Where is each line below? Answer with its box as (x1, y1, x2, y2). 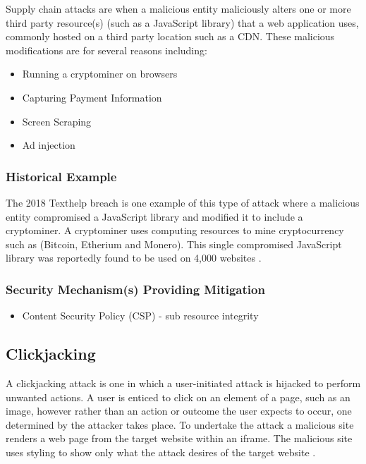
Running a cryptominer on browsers (22, 66, 178, 81)
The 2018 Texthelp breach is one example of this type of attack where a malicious (6, 195, 360, 209)
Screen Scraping (22, 114, 92, 128)
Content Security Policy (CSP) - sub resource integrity (22, 308, 259, 323)
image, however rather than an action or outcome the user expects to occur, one (6, 403, 352, 418)
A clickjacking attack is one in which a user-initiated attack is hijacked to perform (6, 375, 361, 390)
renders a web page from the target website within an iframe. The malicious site (6, 431, 353, 446)
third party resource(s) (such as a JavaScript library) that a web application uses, (6, 15, 359, 30)
